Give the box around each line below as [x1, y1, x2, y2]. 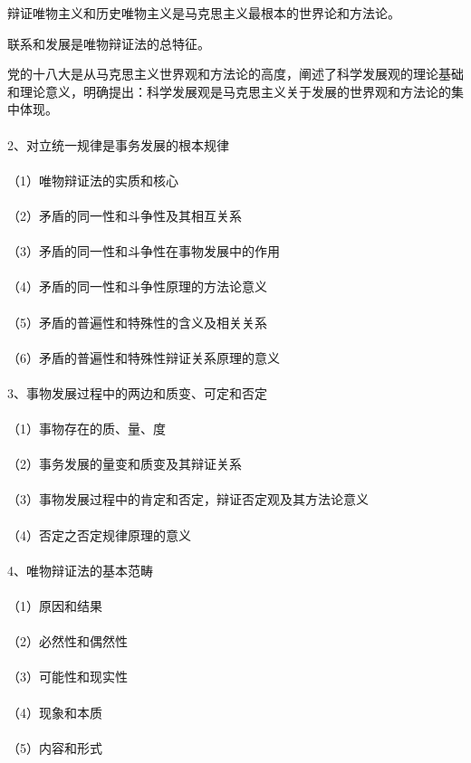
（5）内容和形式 [7, 738, 102, 757]
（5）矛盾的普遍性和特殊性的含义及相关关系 [7, 312, 267, 331]
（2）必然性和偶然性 [7, 632, 128, 651]
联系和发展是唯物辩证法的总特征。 [7, 33, 210, 52]
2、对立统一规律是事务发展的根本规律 [7, 135, 229, 154]
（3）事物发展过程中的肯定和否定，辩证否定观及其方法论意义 [7, 490, 369, 509]
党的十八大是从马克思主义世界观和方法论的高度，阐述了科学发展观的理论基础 [7, 64, 464, 83]
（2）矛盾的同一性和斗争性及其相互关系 [7, 205, 242, 224]
